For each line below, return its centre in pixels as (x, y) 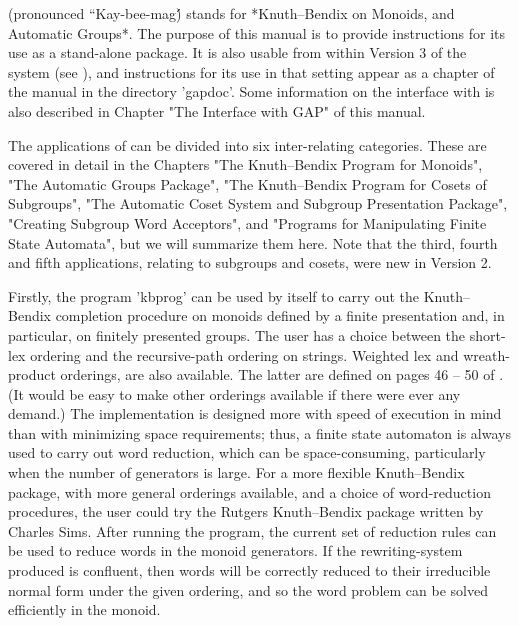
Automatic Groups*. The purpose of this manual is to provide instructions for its (257, 32)
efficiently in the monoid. (84, 609)
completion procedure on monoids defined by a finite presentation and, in (280, 315)
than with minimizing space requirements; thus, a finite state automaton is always (259, 432)
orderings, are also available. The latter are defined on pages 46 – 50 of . (282, 374)
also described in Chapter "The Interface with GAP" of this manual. (217, 110)
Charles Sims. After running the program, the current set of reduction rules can (252, 530)
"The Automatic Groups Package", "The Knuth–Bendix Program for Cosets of (247, 183)
